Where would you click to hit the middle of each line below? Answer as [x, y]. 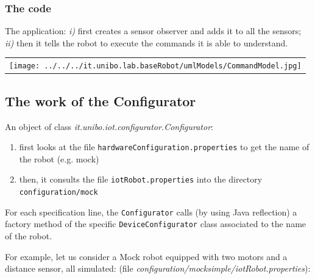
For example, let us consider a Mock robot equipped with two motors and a [146, 256]
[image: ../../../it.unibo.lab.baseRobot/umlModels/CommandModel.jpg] [155, 66]
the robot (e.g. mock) [59, 158]
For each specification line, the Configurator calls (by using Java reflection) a [151, 212]
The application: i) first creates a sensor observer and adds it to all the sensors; [153, 31]
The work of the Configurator [101, 100]
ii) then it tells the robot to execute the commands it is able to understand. [147, 42]
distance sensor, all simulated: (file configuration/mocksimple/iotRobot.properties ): [158, 268]
